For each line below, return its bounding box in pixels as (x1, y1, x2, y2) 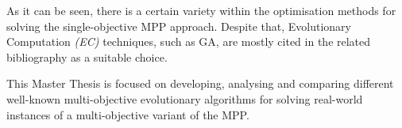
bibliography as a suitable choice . (6, 48, 168, 65)
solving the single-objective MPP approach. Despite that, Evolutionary (6, 17, 351, 34)
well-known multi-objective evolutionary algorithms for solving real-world (6, 90, 363, 107)
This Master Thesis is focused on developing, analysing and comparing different (6, 75, 394, 92)
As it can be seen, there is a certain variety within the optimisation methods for (6, 2, 396, 18)
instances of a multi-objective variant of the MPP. (6, 106, 249, 122)
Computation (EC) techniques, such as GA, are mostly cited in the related (6, 33, 371, 50)
